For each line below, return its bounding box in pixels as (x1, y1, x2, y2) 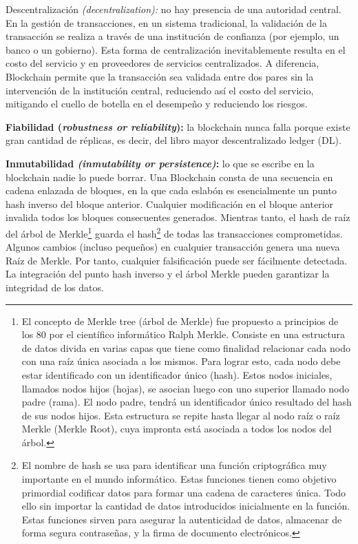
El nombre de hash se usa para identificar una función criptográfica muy (21, 458, 327, 472)
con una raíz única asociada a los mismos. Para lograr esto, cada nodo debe (21, 354, 341, 368)
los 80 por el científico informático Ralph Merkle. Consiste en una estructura (21, 327, 346, 342)
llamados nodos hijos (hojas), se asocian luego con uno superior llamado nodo (21, 381, 350, 395)
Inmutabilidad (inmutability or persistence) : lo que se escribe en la (6, 156, 315, 170)
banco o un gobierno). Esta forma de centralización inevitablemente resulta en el (6, 42, 346, 56)
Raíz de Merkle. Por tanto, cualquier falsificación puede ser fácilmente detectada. (6, 253, 348, 267)
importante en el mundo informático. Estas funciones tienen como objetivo (21, 472, 337, 486)
